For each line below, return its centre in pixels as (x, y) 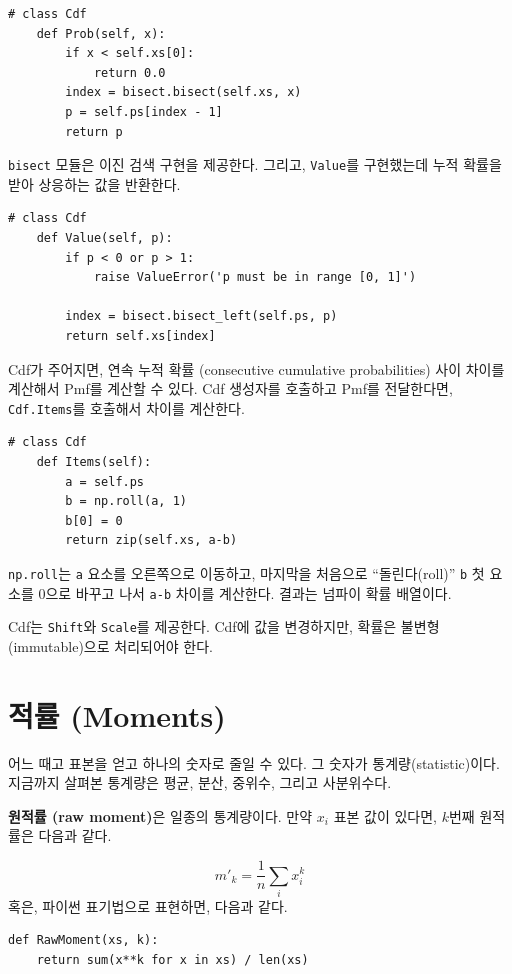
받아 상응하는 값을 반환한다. (94, 183)
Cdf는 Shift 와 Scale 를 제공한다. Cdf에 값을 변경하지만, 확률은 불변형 (224, 626)
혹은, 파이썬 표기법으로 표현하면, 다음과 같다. (148, 905)
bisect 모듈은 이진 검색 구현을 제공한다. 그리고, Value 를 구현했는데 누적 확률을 (255, 164)
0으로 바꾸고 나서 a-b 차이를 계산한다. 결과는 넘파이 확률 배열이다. (245, 592)
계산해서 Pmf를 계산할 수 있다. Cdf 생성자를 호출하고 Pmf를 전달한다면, (230, 388)
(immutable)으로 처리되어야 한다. (110, 645)
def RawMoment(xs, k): (83, 940)
